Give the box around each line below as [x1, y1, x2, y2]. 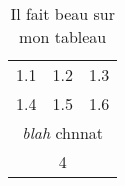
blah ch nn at [22, 121, 104, 144]
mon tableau [19, 25, 107, 48]
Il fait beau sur [10, 2, 115, 25]
